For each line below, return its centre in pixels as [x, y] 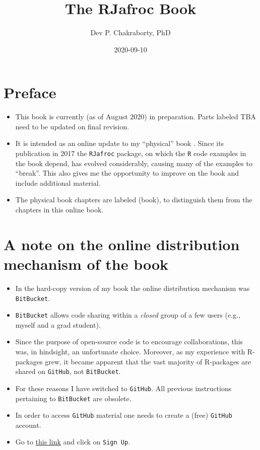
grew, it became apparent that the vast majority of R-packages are [148, 361]
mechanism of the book [86, 264]
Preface [30, 92]
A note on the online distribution [122, 244]
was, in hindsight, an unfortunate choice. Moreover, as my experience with [130, 352]
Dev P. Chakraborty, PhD [131, 32]
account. [28, 425]
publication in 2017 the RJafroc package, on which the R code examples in [131, 153]
